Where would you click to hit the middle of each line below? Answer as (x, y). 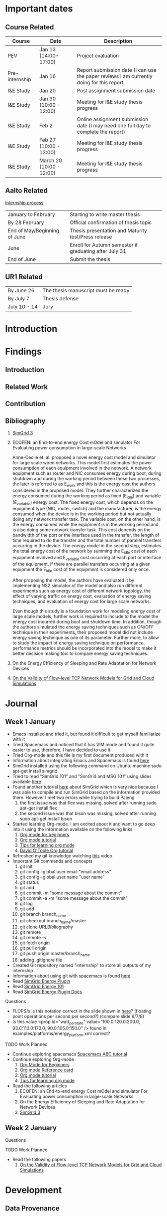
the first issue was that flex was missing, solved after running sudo (88, 803)
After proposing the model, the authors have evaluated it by (73, 580)
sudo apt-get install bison (46, 818)
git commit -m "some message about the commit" (71, 893)
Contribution (25, 404)
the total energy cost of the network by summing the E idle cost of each (84, 552)
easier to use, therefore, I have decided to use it (61, 750)
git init (26, 866)
